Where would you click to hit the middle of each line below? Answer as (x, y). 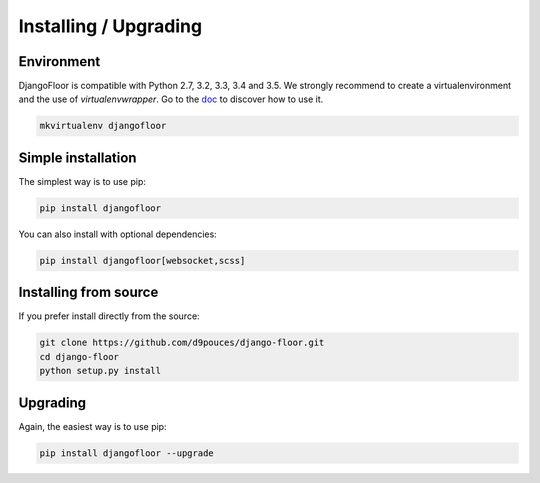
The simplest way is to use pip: (82, 181)
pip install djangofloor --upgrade (126, 453)
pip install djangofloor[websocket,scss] (142, 260)
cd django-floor (79, 356)
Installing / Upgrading (110, 26)
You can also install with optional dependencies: (117, 234)
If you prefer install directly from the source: (109, 316)
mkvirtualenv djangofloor (103, 126)
